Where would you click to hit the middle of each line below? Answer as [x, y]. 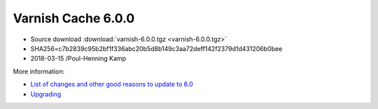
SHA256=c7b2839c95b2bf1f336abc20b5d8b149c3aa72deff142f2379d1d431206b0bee [156, 48]
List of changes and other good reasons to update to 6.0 [112, 85]
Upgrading [46, 94]
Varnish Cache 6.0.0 [74, 18]
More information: [39, 71]
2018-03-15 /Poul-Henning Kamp [78, 59]
